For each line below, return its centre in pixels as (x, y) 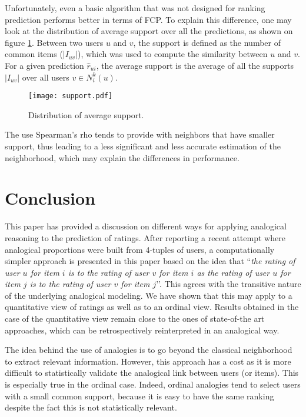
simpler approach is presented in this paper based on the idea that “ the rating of (150, 261)
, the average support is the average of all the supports (195, 65)
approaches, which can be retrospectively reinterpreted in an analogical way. (142, 330)
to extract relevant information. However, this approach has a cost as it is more (148, 361)
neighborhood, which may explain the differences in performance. (122, 157)
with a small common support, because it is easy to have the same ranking (139, 396)
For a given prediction (44, 65)
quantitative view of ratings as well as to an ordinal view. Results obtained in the (152, 307)
